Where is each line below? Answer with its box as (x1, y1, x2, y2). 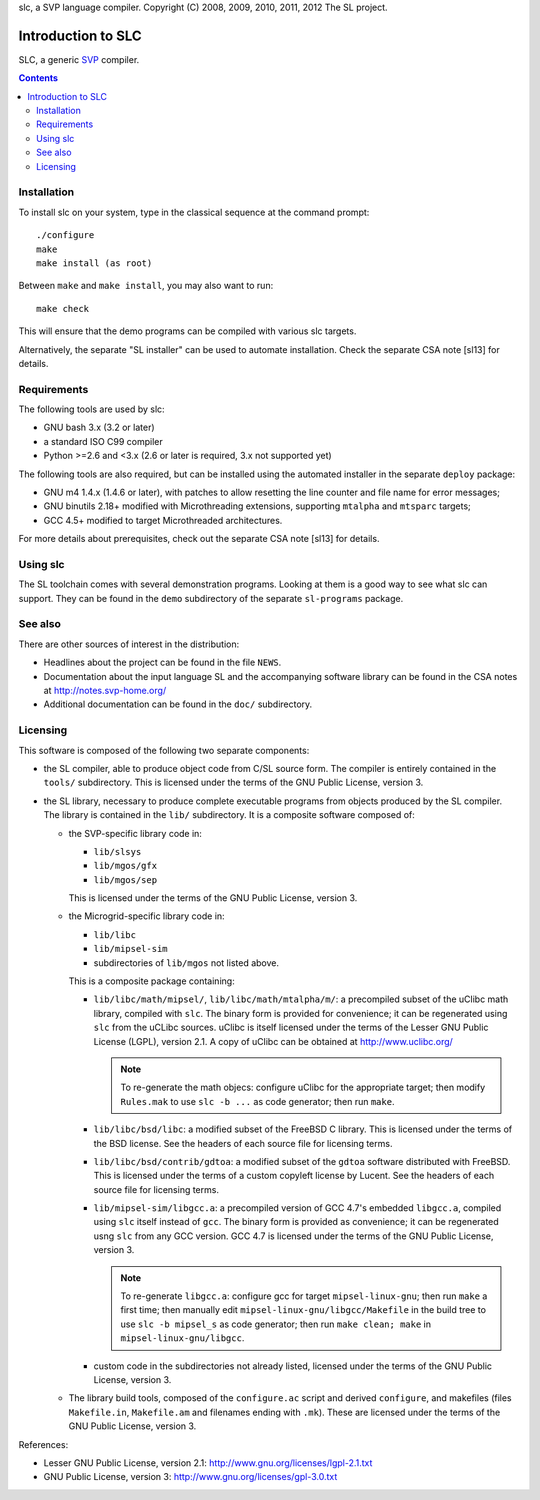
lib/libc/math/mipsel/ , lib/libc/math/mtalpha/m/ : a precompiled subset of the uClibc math (93, 993, 509, 1005)
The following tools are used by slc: (18, 403, 165, 415)
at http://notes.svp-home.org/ (43, 685, 167, 697)
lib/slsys (93, 846, 142, 857)
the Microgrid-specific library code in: (68, 910, 225, 922)
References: (18, 1438, 69, 1450)
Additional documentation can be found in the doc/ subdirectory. (43, 698, 313, 710)
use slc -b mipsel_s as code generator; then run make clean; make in (120, 1318, 432, 1330)
